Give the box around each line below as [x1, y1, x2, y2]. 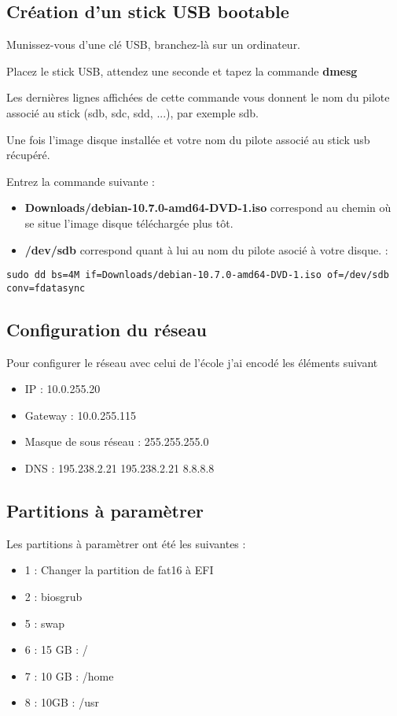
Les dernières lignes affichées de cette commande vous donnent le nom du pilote [6, 89, 390, 106]
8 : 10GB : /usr [24, 694, 99, 710]
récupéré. [6, 147, 50, 163]
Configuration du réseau [6, 317, 207, 341]
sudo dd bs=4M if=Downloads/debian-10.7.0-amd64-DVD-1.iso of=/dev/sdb [6, 269, 389, 281]
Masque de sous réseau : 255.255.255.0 [24, 433, 209, 450]
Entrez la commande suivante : [6, 173, 155, 189]
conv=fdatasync [6, 282, 86, 294]
